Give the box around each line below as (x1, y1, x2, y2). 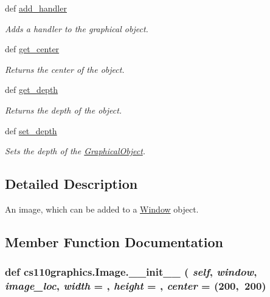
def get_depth (5, 83, 58, 96)
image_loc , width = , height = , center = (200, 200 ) (5, 278, 266, 293)
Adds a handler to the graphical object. (5, 22, 148, 35)
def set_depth (5, 124, 57, 137)
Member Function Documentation (5, 232, 224, 251)
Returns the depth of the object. (5, 103, 122, 116)
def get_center (5, 43, 60, 55)
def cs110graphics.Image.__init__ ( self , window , (5, 264, 257, 279)
